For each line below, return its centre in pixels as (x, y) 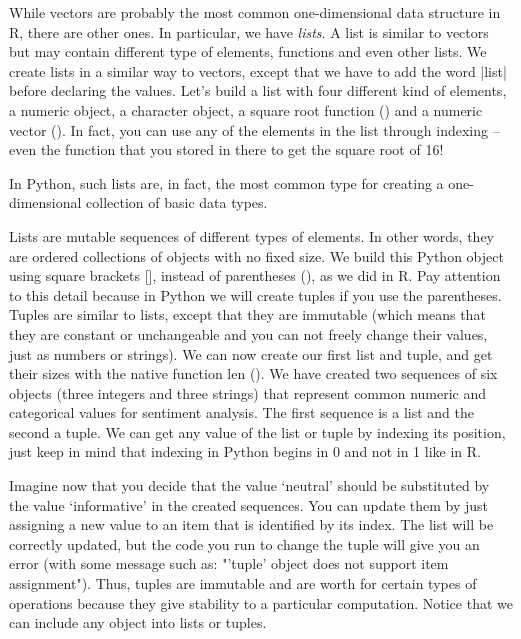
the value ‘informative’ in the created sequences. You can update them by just (249, 504)
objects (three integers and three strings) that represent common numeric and (248, 392)
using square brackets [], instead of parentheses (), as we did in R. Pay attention (255, 275)
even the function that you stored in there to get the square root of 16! (226, 149)
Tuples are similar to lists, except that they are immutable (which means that (247, 314)
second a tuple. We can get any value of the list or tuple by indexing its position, (257, 431)
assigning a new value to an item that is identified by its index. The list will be (251, 524)
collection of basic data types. (177, 202)
